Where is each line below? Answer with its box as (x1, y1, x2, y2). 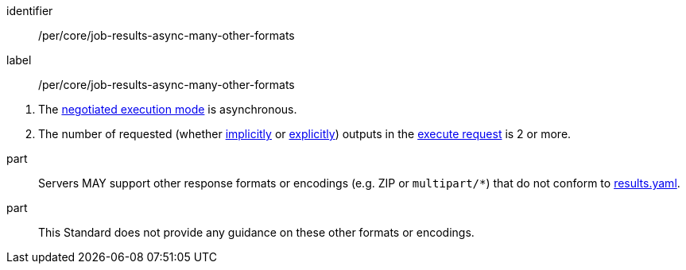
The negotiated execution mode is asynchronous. (38, 102, 297, 116)
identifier (6, 4, 53, 17)
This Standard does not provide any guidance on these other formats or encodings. (38, 226, 475, 239)
